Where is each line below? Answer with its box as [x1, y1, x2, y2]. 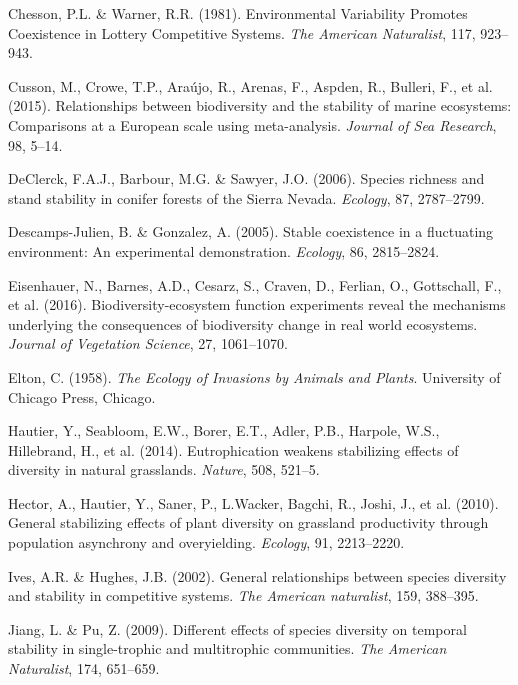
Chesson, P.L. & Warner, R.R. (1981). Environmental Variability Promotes [8, 3, 468, 23]
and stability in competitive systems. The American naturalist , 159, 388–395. [8, 585, 479, 606]
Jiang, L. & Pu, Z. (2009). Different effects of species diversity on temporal [8, 618, 467, 639]
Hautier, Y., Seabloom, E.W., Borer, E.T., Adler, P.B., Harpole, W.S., [8, 420, 440, 441]
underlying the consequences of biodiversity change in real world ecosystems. [8, 313, 478, 334]
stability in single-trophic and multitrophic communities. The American [8, 638, 447, 659]
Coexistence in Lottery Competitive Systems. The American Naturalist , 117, [8, 22, 476, 43]
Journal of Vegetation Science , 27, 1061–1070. [8, 333, 288, 354]
